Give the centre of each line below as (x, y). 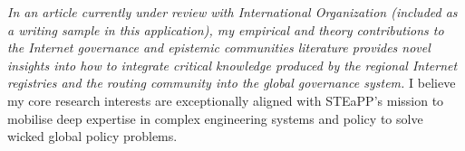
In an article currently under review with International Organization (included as (232, 12)
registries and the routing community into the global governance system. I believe (232, 83)
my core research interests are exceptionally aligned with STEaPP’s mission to (226, 100)
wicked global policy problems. (92, 136)
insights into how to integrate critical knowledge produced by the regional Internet (232, 65)
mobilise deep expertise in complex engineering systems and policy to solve (215, 118)
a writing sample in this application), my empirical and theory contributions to (226, 29)
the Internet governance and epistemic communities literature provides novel (219, 47)
